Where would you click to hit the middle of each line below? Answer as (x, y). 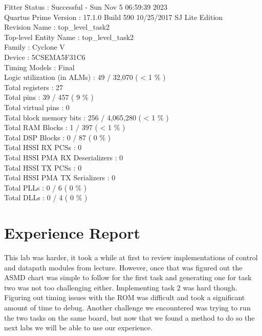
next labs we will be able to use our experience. (78, 328)
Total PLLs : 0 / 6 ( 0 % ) (46, 187)
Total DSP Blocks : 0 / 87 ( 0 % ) (58, 137)
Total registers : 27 (34, 87)
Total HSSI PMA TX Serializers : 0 (60, 177)
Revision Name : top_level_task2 (57, 27)
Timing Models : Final (39, 67)
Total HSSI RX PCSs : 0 (43, 147)
